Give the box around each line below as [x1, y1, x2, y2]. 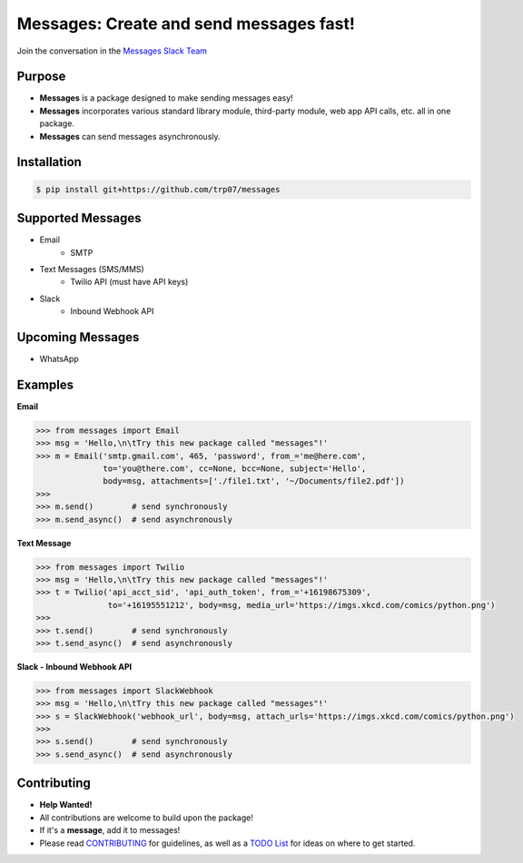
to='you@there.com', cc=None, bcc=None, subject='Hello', [103, 464, 367, 474]
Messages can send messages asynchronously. [39, 131, 222, 142]
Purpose [16, 69, 66, 84]
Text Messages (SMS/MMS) [39, 263, 144, 274]
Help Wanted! [39, 799, 93, 810]
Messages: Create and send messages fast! [16, 14, 356, 34]
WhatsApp [39, 353, 79, 364]
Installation [16, 154, 82, 170]
